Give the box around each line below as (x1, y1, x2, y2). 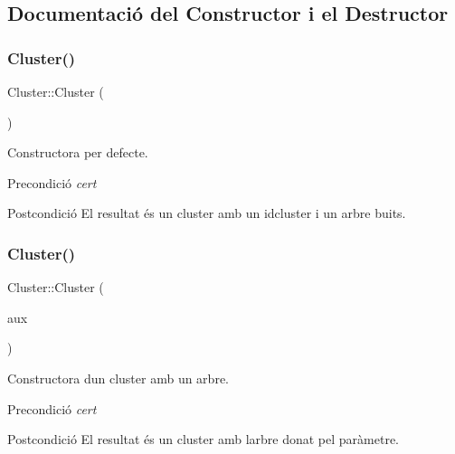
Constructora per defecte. (7, 143, 148, 162)
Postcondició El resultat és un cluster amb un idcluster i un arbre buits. (7, 203, 406, 222)
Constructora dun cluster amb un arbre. (7, 368, 229, 387)
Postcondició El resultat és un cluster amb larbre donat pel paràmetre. (7, 430, 399, 449)
